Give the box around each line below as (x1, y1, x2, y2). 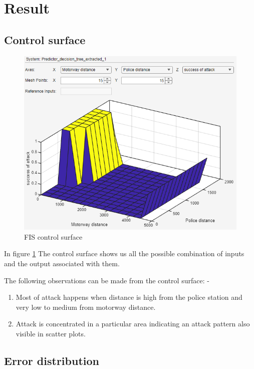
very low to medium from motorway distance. (16, 301, 156, 312)
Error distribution (4, 352, 99, 368)
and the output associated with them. (4, 258, 120, 268)
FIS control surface (24, 231, 83, 242)
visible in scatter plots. (16, 328, 86, 338)
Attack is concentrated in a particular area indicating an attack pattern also (16, 318, 250, 329)
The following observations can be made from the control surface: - (4, 275, 209, 285)
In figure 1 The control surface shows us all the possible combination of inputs (4, 248, 244, 259)
